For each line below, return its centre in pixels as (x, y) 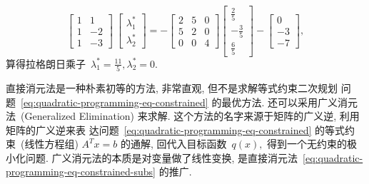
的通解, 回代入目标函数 (173, 144)
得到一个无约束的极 (312, 144)
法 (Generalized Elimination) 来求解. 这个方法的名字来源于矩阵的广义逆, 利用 (183, 116)
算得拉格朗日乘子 (46, 63)
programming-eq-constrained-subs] (81, 172)
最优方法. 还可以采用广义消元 (289, 102)
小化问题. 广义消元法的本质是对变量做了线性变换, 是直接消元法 (152, 157)
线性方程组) (51, 144)
